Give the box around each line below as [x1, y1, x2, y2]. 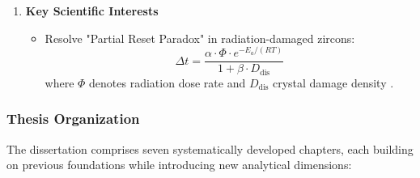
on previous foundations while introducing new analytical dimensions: [6, 156, 352, 173]
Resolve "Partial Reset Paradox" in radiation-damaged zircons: [45, 29, 355, 46]
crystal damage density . [272, 74, 394, 91]
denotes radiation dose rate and [89, 74, 246, 91]
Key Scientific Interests [25, 2, 159, 19]
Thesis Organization [6, 108, 140, 129]
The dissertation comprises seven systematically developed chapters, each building [6, 140, 414, 157]
